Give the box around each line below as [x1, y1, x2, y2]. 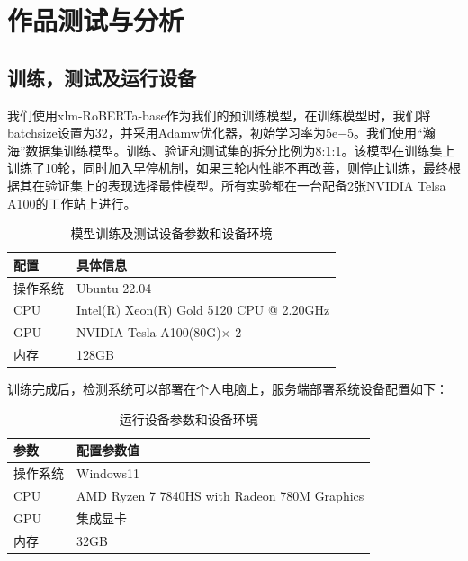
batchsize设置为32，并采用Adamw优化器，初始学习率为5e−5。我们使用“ [7, 123, 423, 142]
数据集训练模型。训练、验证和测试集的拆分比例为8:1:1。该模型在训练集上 [25, 140, 455, 159]
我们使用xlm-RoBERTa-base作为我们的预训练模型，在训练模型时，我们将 [7, 105, 431, 124]
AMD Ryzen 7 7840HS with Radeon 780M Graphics [76, 486, 364, 505]
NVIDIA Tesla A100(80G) [76, 323, 221, 342]
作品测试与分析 [7, 2, 184, 39]
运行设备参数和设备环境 [119, 409, 258, 428]
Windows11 [76, 464, 140, 483]
